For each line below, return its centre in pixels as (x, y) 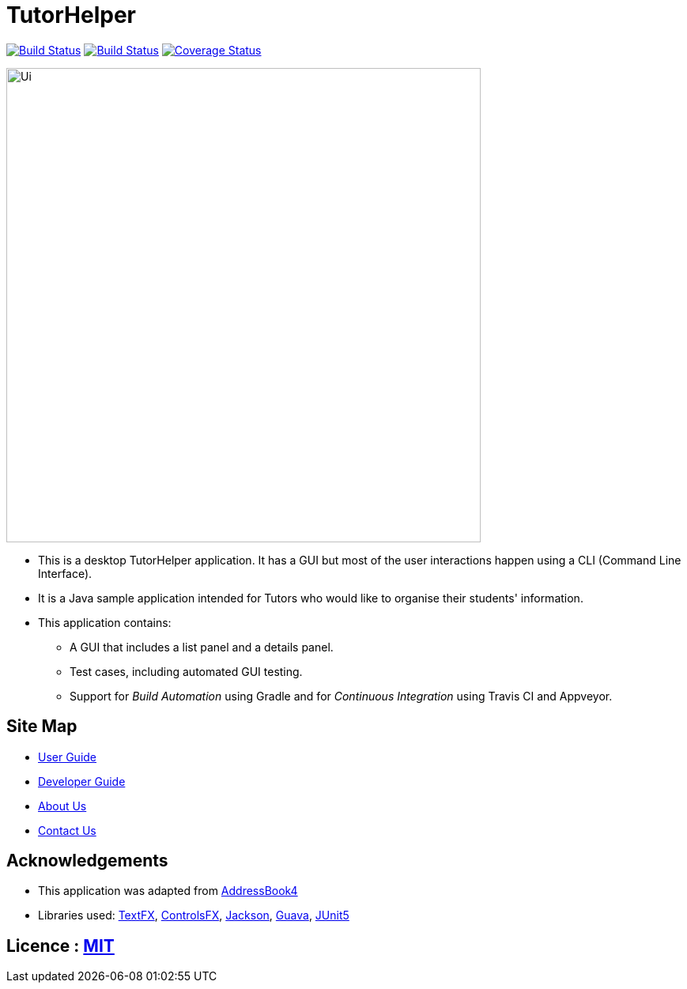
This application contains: (105, 622)
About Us (62, 806)
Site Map (42, 727)
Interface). (65, 573)
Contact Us (67, 830)
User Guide (68, 757)
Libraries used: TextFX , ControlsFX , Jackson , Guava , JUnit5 (194, 915)
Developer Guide (82, 781)
